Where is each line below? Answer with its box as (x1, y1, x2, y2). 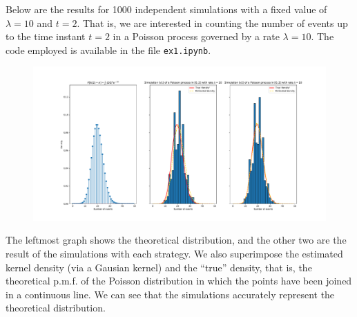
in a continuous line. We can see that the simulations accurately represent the (6, 287, 335, 301)
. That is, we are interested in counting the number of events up (77, 15, 348, 30)
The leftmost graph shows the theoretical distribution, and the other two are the (6, 233, 347, 247)
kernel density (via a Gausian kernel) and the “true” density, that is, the (6, 260, 312, 274)
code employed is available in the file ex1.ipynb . (6, 42, 211, 57)
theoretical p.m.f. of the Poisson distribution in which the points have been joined (6, 273, 352, 288)
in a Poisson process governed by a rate (113, 29, 280, 44)
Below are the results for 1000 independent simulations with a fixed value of (6, 2, 327, 16)
